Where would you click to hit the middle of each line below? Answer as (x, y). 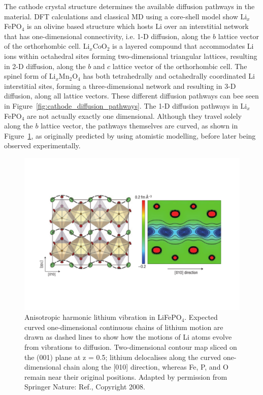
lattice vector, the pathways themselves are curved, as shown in (139, 126)
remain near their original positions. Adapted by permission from (126, 376)
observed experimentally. (42, 145)
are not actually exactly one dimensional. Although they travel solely (134, 116)
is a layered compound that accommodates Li (183, 46)
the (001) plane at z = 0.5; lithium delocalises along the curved (123, 357)
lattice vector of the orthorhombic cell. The (180, 66)
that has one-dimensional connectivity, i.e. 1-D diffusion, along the (107, 36)
